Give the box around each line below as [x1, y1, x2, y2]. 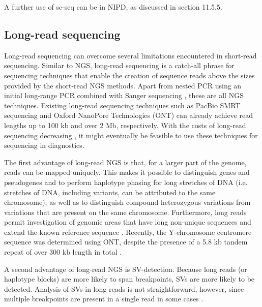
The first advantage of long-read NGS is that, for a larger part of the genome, [4, 157, 247, 167]
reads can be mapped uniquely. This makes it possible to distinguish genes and [4, 167, 250, 177]
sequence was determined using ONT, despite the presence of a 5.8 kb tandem [4, 236, 248, 247]
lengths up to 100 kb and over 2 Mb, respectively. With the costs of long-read [4, 119, 246, 130]
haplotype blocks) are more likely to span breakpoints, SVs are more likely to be [4, 273, 255, 284]
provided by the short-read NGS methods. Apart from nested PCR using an [4, 80, 242, 90]
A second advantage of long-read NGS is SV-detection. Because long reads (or [4, 263, 247, 274]
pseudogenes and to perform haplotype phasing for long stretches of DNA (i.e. [4, 176, 248, 187]
